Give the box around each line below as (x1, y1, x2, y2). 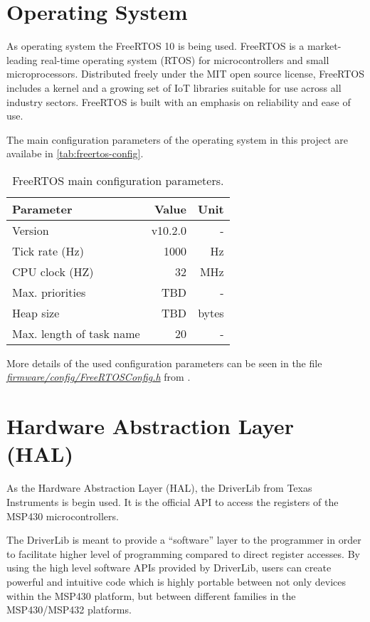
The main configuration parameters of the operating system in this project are (6, 132, 349, 147)
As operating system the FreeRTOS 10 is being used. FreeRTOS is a (6, 38, 305, 53)
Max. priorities (12, 283, 86, 300)
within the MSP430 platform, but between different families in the (6, 588, 296, 603)
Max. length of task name (12, 325, 140, 342)
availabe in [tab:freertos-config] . (6, 146, 144, 161)
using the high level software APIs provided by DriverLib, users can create (6, 560, 332, 575)
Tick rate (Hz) (12, 242, 84, 259)
